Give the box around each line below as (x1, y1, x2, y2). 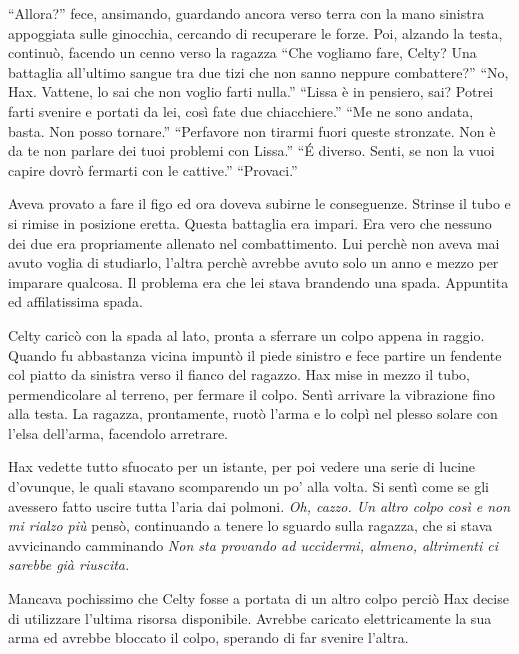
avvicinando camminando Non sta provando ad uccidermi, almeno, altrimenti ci (8, 534, 498, 555)
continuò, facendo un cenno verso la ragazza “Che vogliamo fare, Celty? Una (8, 42, 477, 63)
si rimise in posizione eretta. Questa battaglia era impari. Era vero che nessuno (8, 212, 492, 233)
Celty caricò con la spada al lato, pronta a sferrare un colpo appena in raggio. (8, 324, 485, 345)
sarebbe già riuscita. (8, 554, 130, 575)
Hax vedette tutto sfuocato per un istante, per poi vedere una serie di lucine (8, 456, 476, 477)
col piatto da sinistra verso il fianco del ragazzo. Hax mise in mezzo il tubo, (8, 364, 470, 385)
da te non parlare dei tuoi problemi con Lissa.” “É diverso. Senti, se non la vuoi (8, 140, 495, 161)
